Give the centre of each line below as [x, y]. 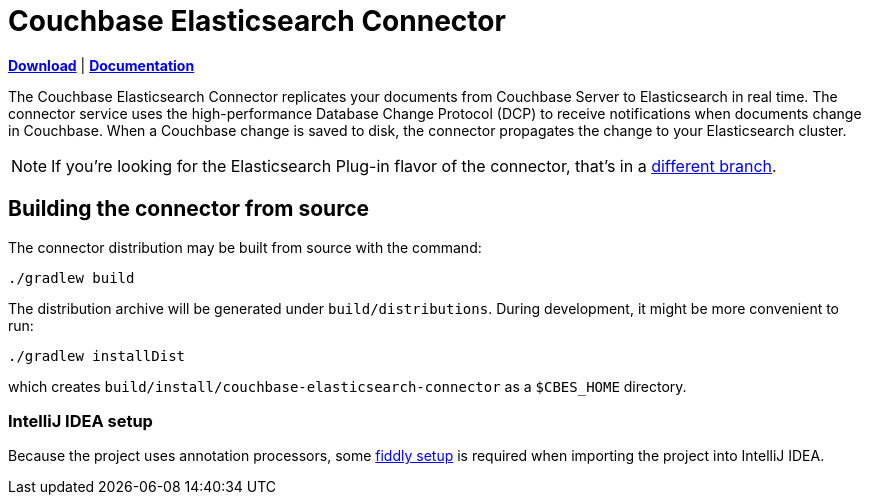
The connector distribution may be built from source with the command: [245, 247]
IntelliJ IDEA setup [80, 420]
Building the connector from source [189, 209]
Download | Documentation [101, 65]
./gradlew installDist [97, 355]
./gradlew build [71, 277]
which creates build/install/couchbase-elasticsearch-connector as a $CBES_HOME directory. [347, 386]
